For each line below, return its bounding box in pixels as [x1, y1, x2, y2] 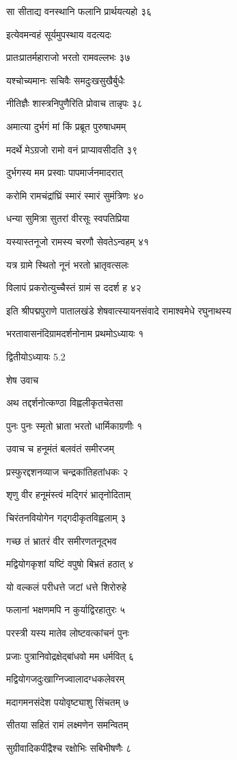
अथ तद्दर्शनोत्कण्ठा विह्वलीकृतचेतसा [6, 395, 123, 410]
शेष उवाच [6, 372, 39, 387]
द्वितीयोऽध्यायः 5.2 [6, 349, 66, 363]
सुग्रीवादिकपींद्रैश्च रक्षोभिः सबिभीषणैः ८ [6, 741, 132, 755]
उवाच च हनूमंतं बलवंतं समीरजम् [6, 441, 114, 456]
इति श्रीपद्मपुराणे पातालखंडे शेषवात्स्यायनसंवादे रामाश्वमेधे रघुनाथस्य [6, 303, 232, 317]
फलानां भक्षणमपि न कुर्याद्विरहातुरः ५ [6, 602, 126, 617]
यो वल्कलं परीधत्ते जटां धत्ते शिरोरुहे [6, 579, 127, 593]
